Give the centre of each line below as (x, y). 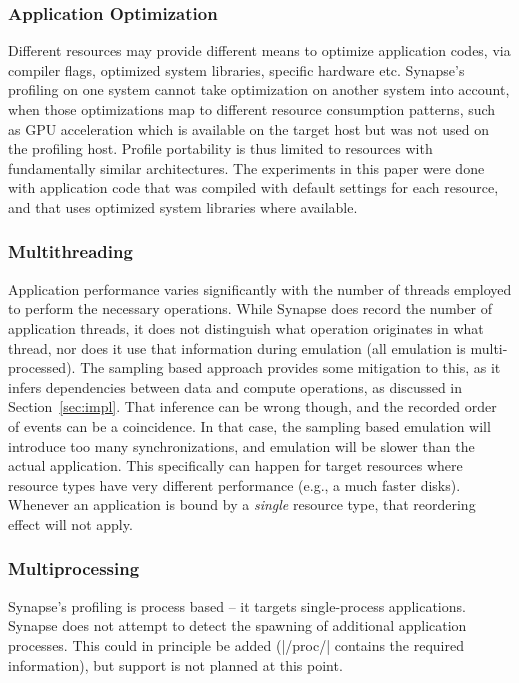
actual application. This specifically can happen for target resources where (235, 465)
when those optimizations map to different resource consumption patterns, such (252, 109)
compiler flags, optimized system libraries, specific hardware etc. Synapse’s (236, 69)
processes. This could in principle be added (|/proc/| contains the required (236, 644)
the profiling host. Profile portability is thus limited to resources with (220, 148)
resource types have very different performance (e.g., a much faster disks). (234, 484)
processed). (42, 367)
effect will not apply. (70, 523)
